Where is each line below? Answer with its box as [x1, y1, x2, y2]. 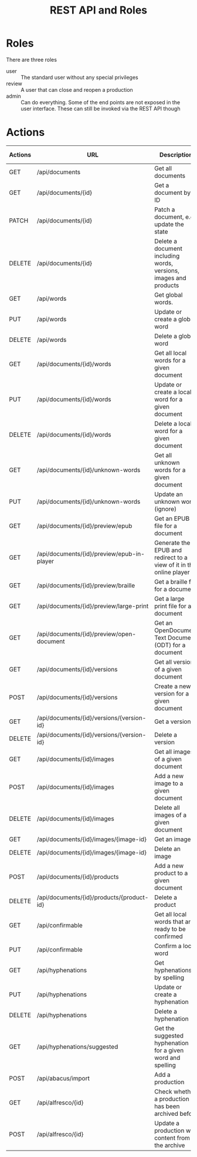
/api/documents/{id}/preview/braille [36, 581, 135, 589]
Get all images [154, 747, 193, 756]
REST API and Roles [49, 4, 148, 17]
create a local [154, 388, 192, 396]
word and [154, 1053, 181, 1062]
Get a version [154, 717, 191, 726]
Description [159, 151, 193, 159]
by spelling [154, 973, 185, 982]
